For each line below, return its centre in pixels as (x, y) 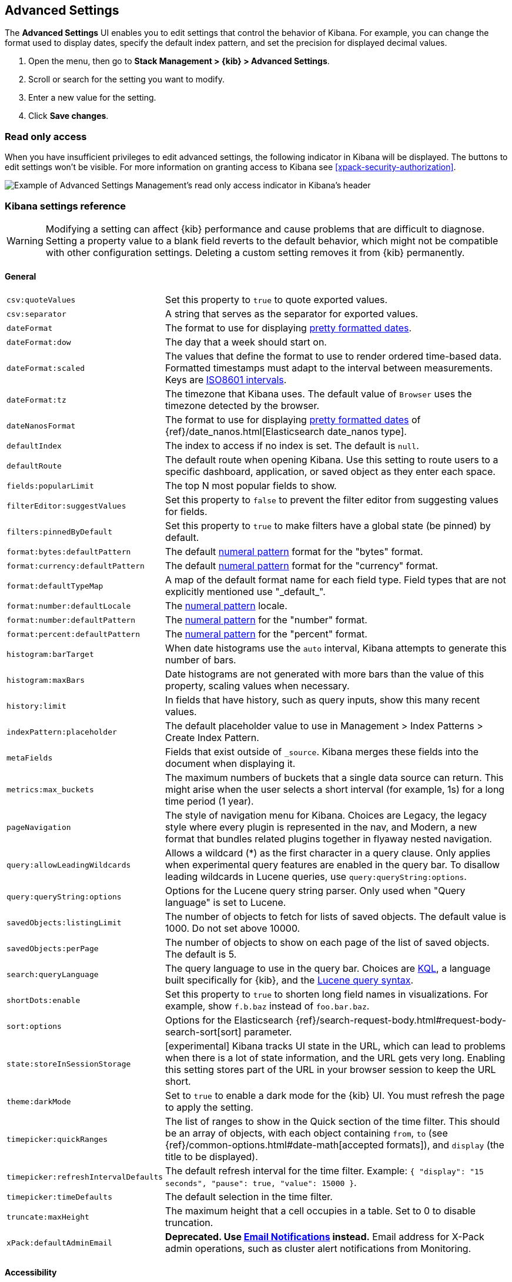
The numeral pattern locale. (226, 606)
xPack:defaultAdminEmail (60, 1243)
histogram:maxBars (46, 680)
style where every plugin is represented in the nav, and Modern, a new (321, 827)
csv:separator (36, 314)
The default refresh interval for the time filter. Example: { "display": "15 (324, 1171)
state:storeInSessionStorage (69, 1064)
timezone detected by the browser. (242, 406)
